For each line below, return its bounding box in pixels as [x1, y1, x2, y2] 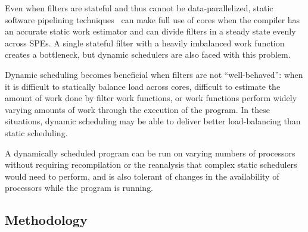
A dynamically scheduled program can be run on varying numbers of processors [5, 146, 295, 159]
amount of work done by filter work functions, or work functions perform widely [5, 92, 297, 104]
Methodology [5, 211, 88, 229]
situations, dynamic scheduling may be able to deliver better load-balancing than [5, 115, 301, 127]
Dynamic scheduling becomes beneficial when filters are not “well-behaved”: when [5, 68, 303, 80]
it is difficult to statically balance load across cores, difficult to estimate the [5, 80, 281, 92]
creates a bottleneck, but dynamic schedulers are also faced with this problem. [5, 48, 291, 61]
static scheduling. [5, 126, 68, 139]
